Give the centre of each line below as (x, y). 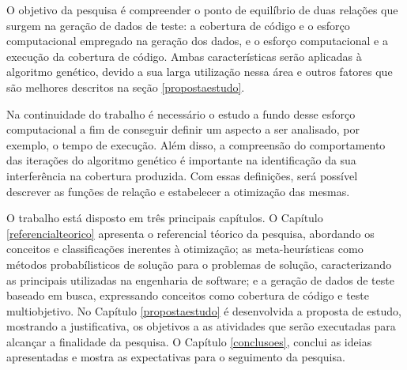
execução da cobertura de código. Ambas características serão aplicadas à (184, 56)
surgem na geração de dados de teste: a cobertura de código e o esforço (178, 25)
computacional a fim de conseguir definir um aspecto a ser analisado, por (183, 129)
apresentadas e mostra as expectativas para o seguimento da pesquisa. (176, 357)
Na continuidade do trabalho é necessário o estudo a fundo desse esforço (181, 113)
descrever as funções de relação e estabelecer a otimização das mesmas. (178, 191)
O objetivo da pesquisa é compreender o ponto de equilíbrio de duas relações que (202, 9)
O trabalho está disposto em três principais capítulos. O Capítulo (165, 218)
